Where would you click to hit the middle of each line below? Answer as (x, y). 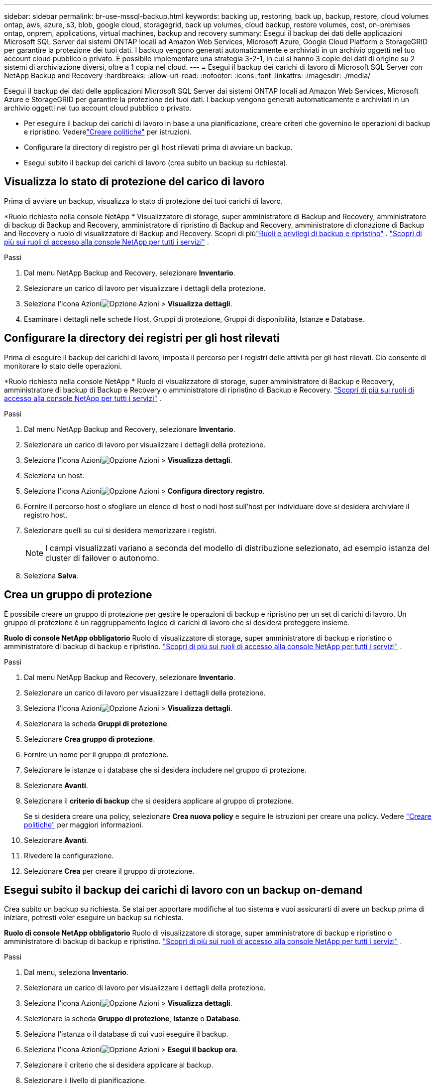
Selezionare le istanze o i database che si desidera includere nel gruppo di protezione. (165, 770)
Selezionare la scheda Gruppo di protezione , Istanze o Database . (132, 1019)
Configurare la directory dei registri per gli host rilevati (142, 338)
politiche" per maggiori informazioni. (84, 824)
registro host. (46, 515)
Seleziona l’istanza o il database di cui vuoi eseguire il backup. (126, 1034)
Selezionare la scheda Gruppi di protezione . (97, 723)
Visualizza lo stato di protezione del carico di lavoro (134, 182)
